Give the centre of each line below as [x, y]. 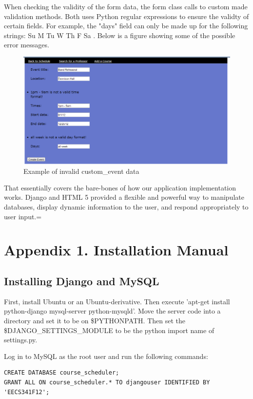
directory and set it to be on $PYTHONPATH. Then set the [95, 320]
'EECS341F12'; [27, 392]
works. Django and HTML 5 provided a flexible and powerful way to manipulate [124, 197]
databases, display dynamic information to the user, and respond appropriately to [126, 207]
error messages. [27, 45]
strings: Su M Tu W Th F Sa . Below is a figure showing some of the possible [120, 35]
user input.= [23, 216]
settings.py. [21, 340]
